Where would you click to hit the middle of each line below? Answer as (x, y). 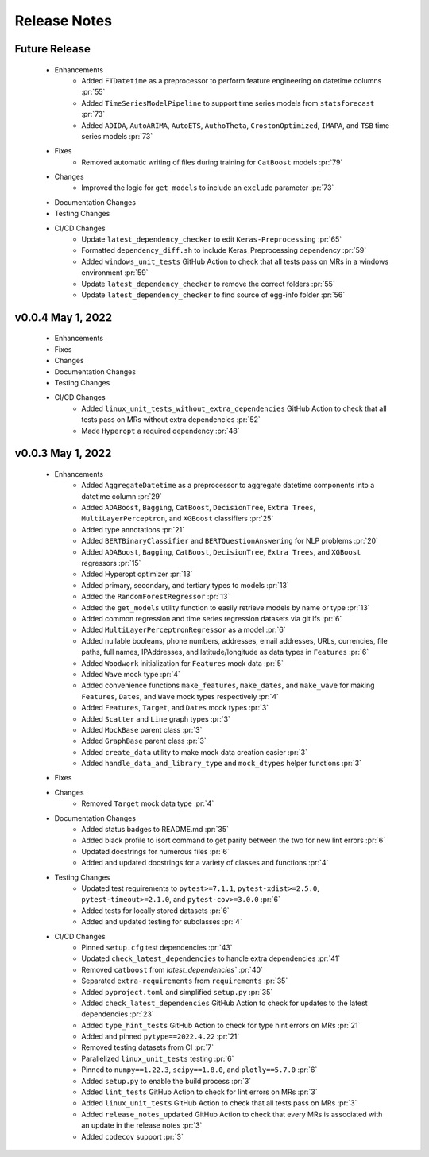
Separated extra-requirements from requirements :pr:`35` (185, 981)
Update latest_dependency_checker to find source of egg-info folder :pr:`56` (213, 295)
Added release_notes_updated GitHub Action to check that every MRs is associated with (232, 1114)
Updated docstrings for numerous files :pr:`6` (155, 851)
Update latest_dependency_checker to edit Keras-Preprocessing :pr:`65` (212, 239)
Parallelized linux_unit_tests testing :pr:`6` (158, 1058)
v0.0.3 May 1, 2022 (63, 453)
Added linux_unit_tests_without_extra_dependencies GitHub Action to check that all (234, 408)
